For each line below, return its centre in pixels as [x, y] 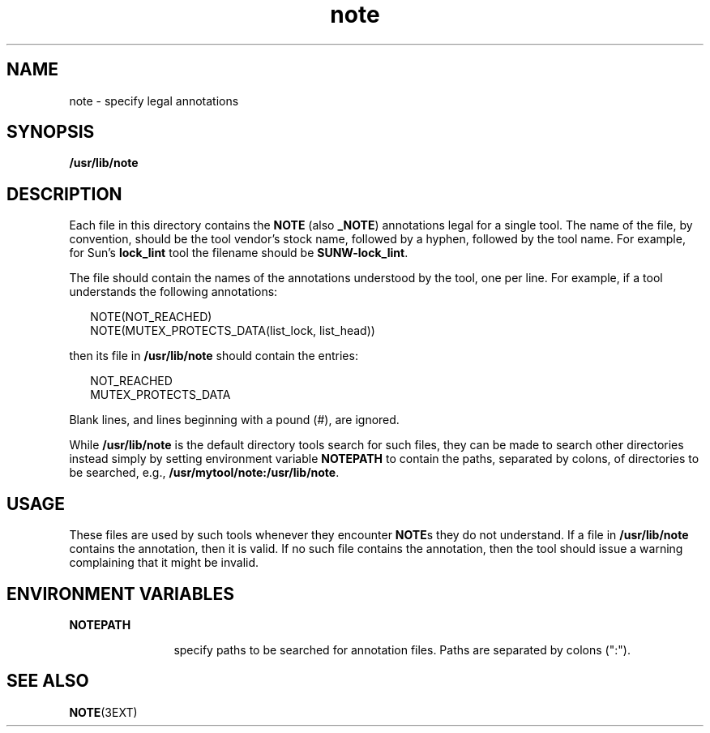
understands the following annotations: [173, 292]
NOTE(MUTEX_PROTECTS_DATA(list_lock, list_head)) [233, 331]
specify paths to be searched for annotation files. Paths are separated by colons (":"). [402, 649]
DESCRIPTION [64, 194]
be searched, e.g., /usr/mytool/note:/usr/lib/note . [204, 473]
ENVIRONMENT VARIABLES [120, 594]
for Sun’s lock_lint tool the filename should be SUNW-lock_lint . [239, 253]
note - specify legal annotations [154, 101]
